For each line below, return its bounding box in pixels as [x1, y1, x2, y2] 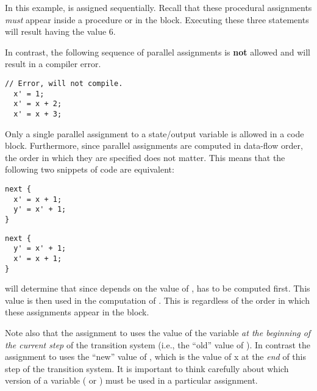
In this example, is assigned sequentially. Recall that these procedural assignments [5, 1, 312, 13]
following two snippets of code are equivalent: [5, 163, 174, 176]
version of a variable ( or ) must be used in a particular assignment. [5, 374, 258, 387]
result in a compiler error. [5, 57, 101, 70]
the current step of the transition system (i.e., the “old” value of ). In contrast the [5, 338, 311, 351]
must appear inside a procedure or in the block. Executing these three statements [5, 13, 309, 26]
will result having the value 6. [5, 25, 116, 38]
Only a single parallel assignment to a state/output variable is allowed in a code [5, 127, 304, 140]
